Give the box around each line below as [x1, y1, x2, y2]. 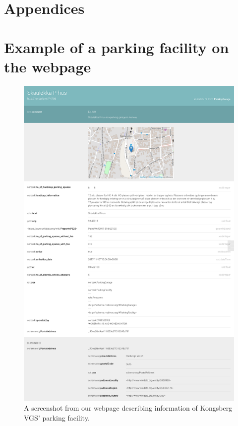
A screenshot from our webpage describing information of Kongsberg [24, 403, 233, 413]
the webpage [4, 56, 91, 76]
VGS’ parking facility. [24, 412, 90, 423]
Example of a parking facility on [4, 37, 229, 57]
